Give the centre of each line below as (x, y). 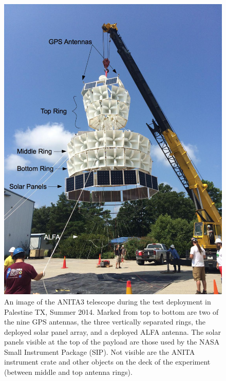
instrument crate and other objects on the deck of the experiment (107, 362)
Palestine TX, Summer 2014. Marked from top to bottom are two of (111, 311)
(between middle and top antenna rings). (68, 372)
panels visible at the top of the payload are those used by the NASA (112, 342)
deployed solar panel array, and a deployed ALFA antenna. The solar (112, 331)
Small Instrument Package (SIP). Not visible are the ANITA (100, 351)
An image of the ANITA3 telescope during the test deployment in (108, 301)
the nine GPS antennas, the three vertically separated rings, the (105, 322)
